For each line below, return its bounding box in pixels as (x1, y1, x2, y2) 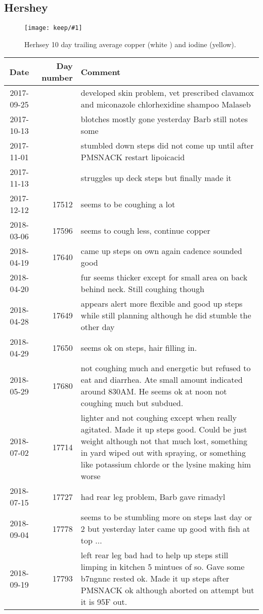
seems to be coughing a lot (80, 198, 176, 210)
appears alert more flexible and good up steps (80, 298, 243, 310)
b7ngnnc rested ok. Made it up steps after (80, 572, 230, 585)
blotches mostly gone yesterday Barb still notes (80, 113, 248, 125)
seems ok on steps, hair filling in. (80, 341, 197, 353)
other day (80, 321, 115, 333)
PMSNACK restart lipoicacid (80, 151, 185, 163)
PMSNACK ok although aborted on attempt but (80, 584, 254, 596)
